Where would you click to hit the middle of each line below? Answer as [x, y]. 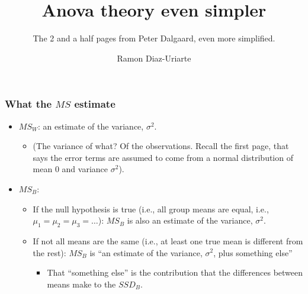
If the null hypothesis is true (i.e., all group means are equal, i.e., [151, 209]
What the [28, 104]
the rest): [49, 252]
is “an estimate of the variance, [146, 252]
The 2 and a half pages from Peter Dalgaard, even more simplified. [154, 38]
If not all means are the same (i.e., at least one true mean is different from [168, 240]
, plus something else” [253, 252]
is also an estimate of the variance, [190, 220]
